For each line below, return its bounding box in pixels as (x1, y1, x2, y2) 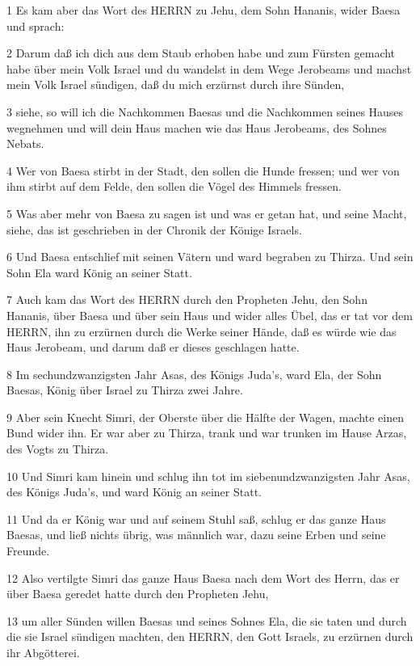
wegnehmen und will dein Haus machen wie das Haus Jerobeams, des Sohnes (6, 119, 387, 136)
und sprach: (6, 17, 65, 34)
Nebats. (6, 135, 44, 152)
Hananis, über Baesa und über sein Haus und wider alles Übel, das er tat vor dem (6, 306, 413, 323)
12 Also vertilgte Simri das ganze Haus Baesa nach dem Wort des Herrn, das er (6, 569, 400, 586)
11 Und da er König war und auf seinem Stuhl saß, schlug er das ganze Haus (6, 510, 386, 527)
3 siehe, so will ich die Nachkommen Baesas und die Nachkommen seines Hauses (6, 103, 404, 120)
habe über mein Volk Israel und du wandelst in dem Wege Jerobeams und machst (6, 60, 412, 77)
